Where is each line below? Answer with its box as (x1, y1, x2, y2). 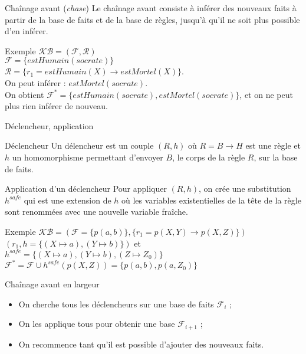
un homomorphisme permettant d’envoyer (12, 150, 163, 163)
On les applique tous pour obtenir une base (18, 317, 175, 330)
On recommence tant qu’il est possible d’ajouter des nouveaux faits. (18, 337, 264, 350)
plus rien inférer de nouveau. (5, 100, 108, 112)
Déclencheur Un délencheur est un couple (5, 139, 154, 152)
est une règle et (245, 139, 301, 152)
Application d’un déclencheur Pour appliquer (5, 182, 167, 195)
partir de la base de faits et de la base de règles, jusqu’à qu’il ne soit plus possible (5, 13, 300, 25)
